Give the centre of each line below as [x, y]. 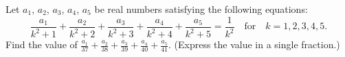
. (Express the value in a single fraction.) [254, 44]
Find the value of [42, 44]
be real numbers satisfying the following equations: [201, 9]
